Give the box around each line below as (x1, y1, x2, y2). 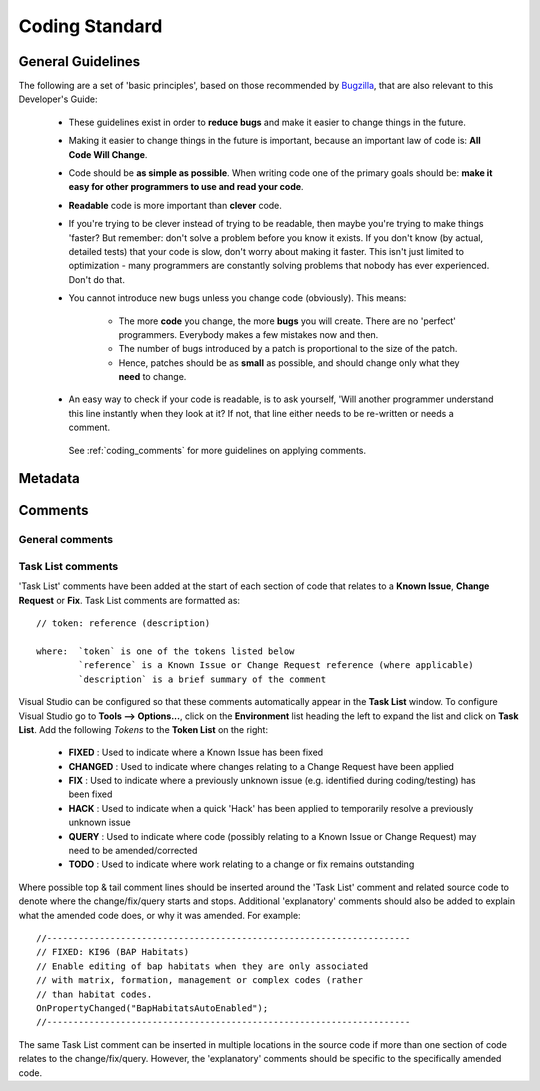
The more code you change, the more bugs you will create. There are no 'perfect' (118, 315, 457, 327)
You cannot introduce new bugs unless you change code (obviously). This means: (68, 292, 407, 304)
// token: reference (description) (36, 618, 211, 629)
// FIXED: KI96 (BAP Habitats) (36, 946, 190, 958)
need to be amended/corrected (68, 845, 198, 857)
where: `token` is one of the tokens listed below (36, 645, 295, 657)
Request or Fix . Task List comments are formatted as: (18, 594, 240, 606)
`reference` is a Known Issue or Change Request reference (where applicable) (78, 660, 474, 671)
